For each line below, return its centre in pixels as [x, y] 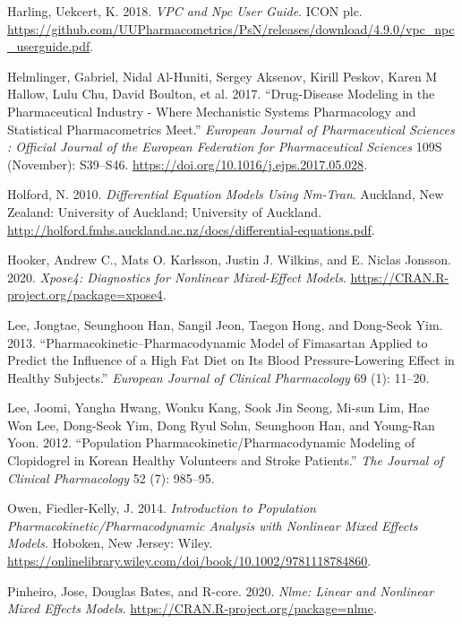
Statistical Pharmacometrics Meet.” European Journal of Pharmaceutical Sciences [231, 129]
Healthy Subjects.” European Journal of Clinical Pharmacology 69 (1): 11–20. [218, 377]
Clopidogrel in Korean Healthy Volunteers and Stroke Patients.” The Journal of [225, 460]
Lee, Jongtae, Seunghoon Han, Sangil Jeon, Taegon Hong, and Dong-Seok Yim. [225, 324]
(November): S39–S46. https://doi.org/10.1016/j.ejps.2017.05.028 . [188, 164]
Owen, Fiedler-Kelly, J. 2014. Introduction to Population [162, 508]
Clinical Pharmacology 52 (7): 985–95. [111, 477]
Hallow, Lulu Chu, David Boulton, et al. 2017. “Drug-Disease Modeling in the [221, 94]
